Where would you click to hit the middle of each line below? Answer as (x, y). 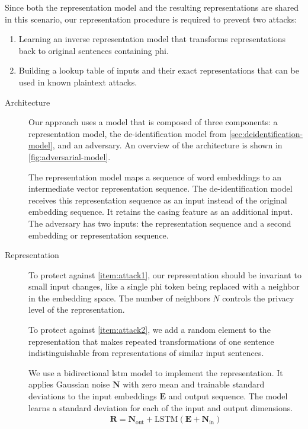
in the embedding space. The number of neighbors (119, 298)
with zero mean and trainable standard (194, 384)
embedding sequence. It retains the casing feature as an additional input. (161, 212)
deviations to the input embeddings (93, 396)
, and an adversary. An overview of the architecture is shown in (167, 145)
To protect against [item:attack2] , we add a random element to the (150, 330)
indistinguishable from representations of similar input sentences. (146, 353)
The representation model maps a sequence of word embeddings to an (155, 177)
